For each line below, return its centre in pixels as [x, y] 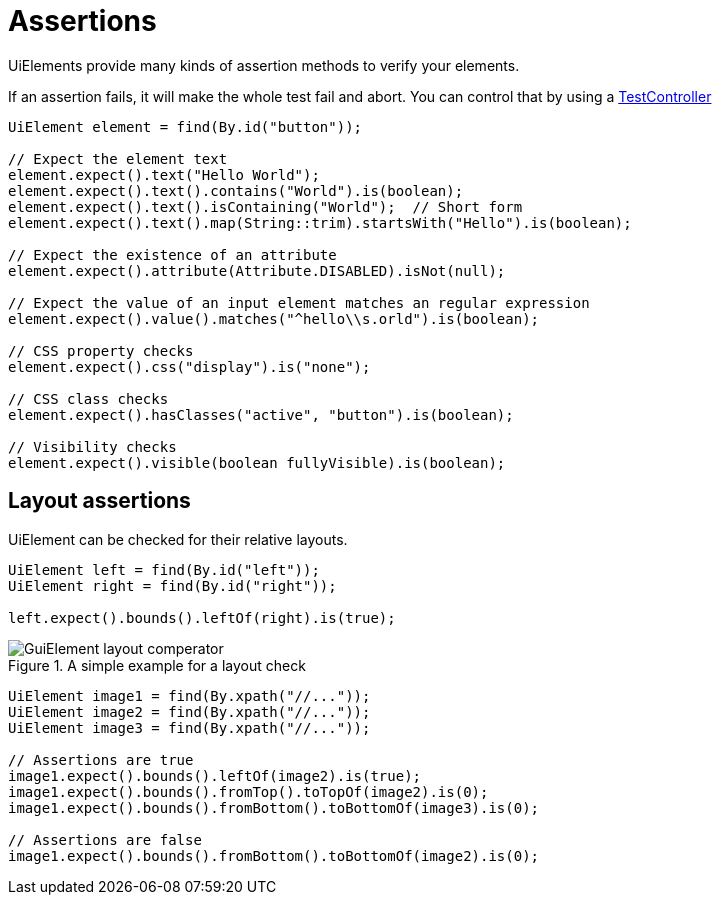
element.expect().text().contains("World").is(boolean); [236, 190]
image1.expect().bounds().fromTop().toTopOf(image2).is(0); [248, 791]
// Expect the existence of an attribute [172, 254]
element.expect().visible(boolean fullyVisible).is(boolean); [257, 462]
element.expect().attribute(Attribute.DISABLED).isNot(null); [257, 270]
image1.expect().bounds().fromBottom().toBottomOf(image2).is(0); [274, 855]
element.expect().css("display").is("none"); [189, 366]
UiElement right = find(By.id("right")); [172, 585]
